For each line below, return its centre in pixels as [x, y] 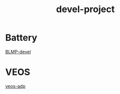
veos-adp [15, 86]
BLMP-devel [18, 52]
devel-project [85, 9]
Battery [21, 38]
